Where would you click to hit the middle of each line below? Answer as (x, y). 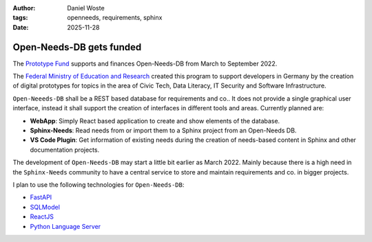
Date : (21, 27)
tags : (20, 18)
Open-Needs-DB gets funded (77, 47)
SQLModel (45, 207)
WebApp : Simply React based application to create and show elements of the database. (155, 121)
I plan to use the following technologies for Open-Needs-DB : (99, 184)
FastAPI (41, 197)
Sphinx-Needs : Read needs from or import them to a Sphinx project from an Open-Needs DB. (163, 130)
